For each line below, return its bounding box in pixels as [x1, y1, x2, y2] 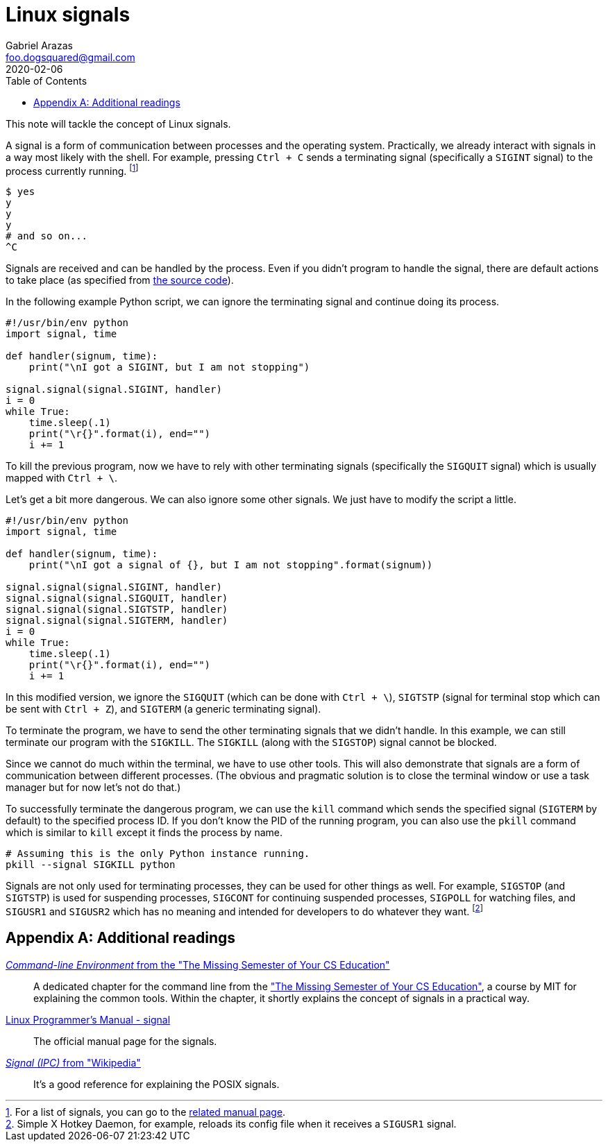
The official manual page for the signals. [33, 1035, 217, 1047]
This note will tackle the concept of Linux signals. [6, 117, 231, 130]
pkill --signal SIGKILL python [6, 859, 176, 871]
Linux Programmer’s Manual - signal [6, 1013, 171, 1026]
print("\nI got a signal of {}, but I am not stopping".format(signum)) [28, 559, 433, 571]
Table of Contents [6, 74, 87, 87]
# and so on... [6, 230, 88, 242]
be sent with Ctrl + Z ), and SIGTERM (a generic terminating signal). [6, 703, 321, 715]
